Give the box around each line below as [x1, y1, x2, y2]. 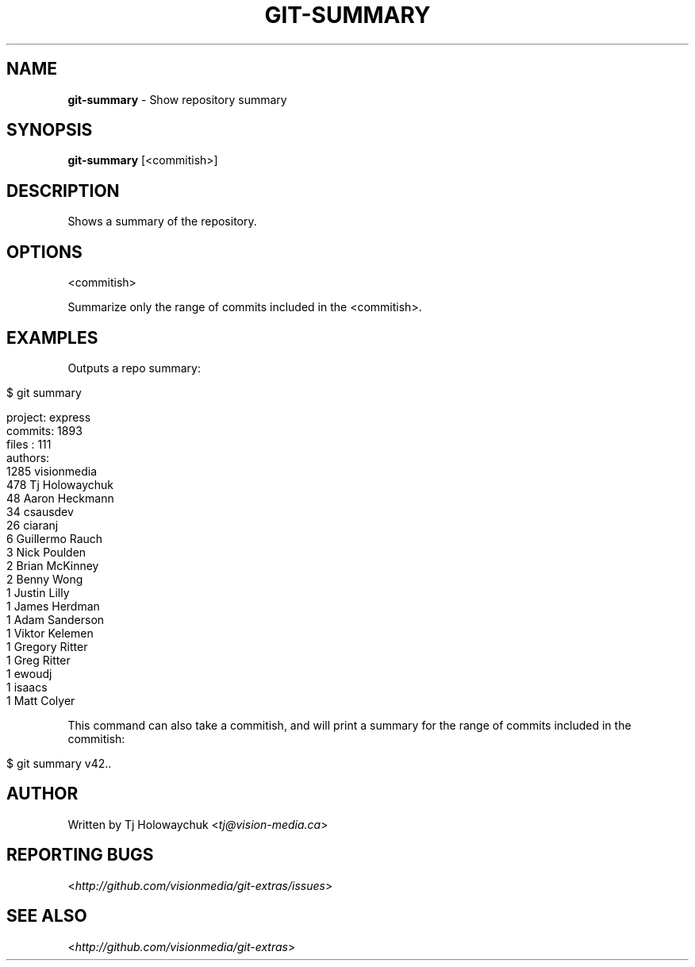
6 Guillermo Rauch [6, 531, 103, 545]
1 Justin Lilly [6, 585, 70, 599]
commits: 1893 [6, 423, 83, 437]
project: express [6, 410, 91, 424]
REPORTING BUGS [6, 845, 154, 865]
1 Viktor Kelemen [6, 626, 94, 640]
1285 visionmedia [6, 464, 98, 478]
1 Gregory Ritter [6, 639, 88, 653]
